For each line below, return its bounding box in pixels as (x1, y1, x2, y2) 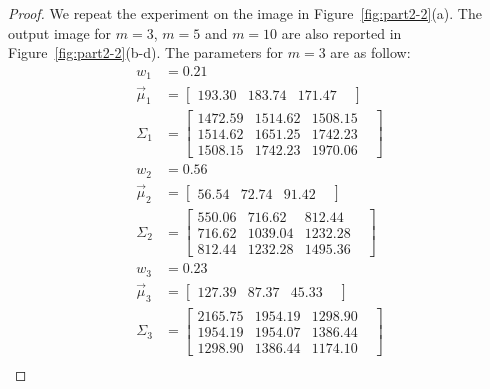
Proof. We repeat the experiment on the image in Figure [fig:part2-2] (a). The (8, 3, 482, 23)
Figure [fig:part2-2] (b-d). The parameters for (8, 42, 284, 63)
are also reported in (281, 22, 402, 43)
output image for (8, 22, 112, 43)
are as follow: (330, 42, 411, 63)
